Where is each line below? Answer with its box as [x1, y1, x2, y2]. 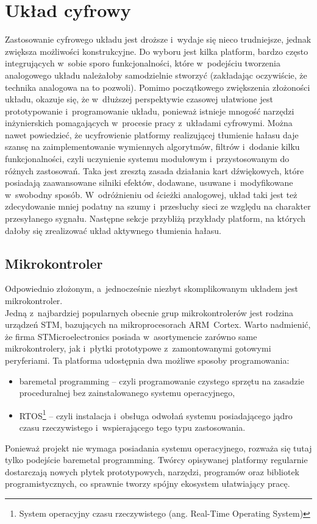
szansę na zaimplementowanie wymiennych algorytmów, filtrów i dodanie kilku [5, 140, 300, 153]
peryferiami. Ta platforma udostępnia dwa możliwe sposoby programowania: [5, 353, 290, 366]
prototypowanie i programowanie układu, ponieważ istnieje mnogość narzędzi [5, 104, 294, 117]
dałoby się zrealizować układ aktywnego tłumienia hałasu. [5, 224, 221, 236]
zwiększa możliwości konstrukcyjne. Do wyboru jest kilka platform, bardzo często [5, 44, 308, 57]
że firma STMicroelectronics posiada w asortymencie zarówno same [5, 330, 257, 342]
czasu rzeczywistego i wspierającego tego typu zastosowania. [19, 421, 246, 434]
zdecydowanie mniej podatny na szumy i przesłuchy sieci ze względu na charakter [5, 200, 311, 213]
